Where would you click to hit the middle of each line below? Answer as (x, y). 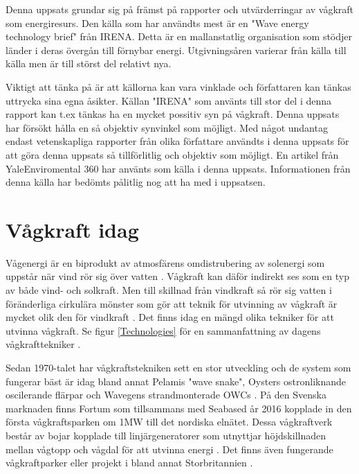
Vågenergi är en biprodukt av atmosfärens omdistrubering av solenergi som (165, 262)
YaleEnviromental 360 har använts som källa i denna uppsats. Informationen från (178, 168)
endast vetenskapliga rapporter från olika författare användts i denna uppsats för (177, 141)
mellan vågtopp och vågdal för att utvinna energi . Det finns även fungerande (169, 449)
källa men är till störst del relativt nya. (89, 63)
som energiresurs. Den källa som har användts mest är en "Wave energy (157, 23)
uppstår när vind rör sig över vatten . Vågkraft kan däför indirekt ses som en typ (177, 276)
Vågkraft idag (72, 229)
